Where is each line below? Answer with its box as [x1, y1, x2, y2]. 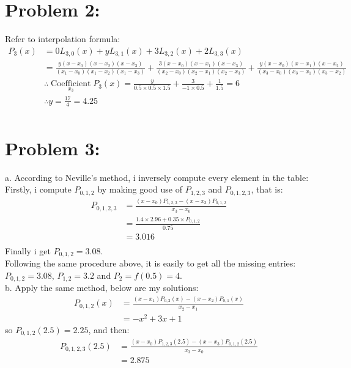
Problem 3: [5, 135, 100, 160]
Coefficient [51, 79, 91, 89]
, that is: [251, 183, 283, 196]
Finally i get [5, 244, 51, 257]
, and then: [88, 323, 130, 336]
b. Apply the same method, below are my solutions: [5, 281, 199, 294]
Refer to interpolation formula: [5, 32, 120, 45]
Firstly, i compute [5, 183, 72, 196]
